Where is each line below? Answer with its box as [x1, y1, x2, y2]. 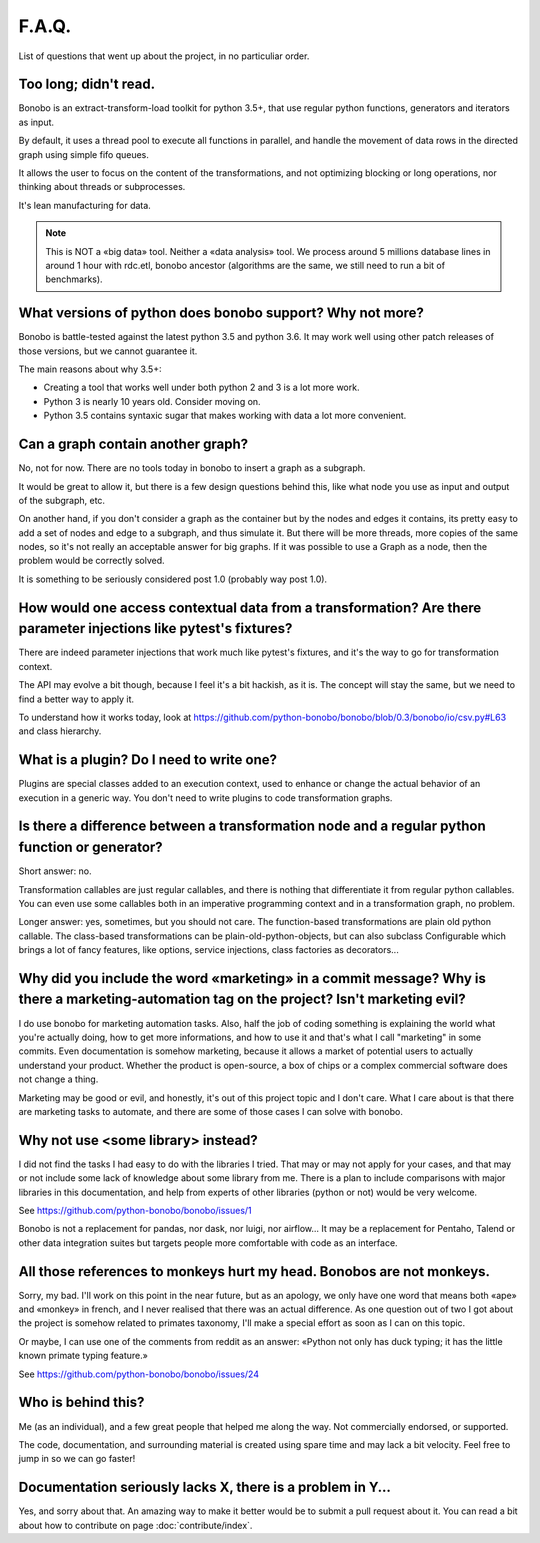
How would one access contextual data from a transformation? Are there [18, 599, 482, 616]
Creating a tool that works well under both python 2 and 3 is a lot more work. [43, 381, 360, 394]
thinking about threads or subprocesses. [18, 181, 186, 193]
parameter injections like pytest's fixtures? [18, 620, 293, 637]
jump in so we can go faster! [18, 1453, 136, 1465]
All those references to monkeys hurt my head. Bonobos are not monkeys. [18, 1263, 490, 1280]
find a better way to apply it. [18, 693, 135, 705]
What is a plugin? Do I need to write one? [18, 751, 277, 769]
